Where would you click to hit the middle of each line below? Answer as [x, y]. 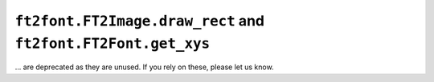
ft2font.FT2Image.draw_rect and [140, 21]
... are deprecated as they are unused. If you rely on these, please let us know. [144, 67]
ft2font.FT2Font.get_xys [113, 43]
